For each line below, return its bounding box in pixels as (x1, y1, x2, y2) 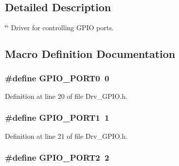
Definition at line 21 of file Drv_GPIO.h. (5, 130, 127, 141)
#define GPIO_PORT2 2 (5, 151, 109, 164)
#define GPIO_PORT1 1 (5, 111, 109, 124)
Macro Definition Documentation (5, 46, 176, 61)
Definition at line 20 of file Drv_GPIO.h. (5, 91, 127, 101)
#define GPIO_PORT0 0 (5, 72, 109, 84)
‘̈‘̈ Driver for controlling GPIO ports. (5, 22, 114, 33)
